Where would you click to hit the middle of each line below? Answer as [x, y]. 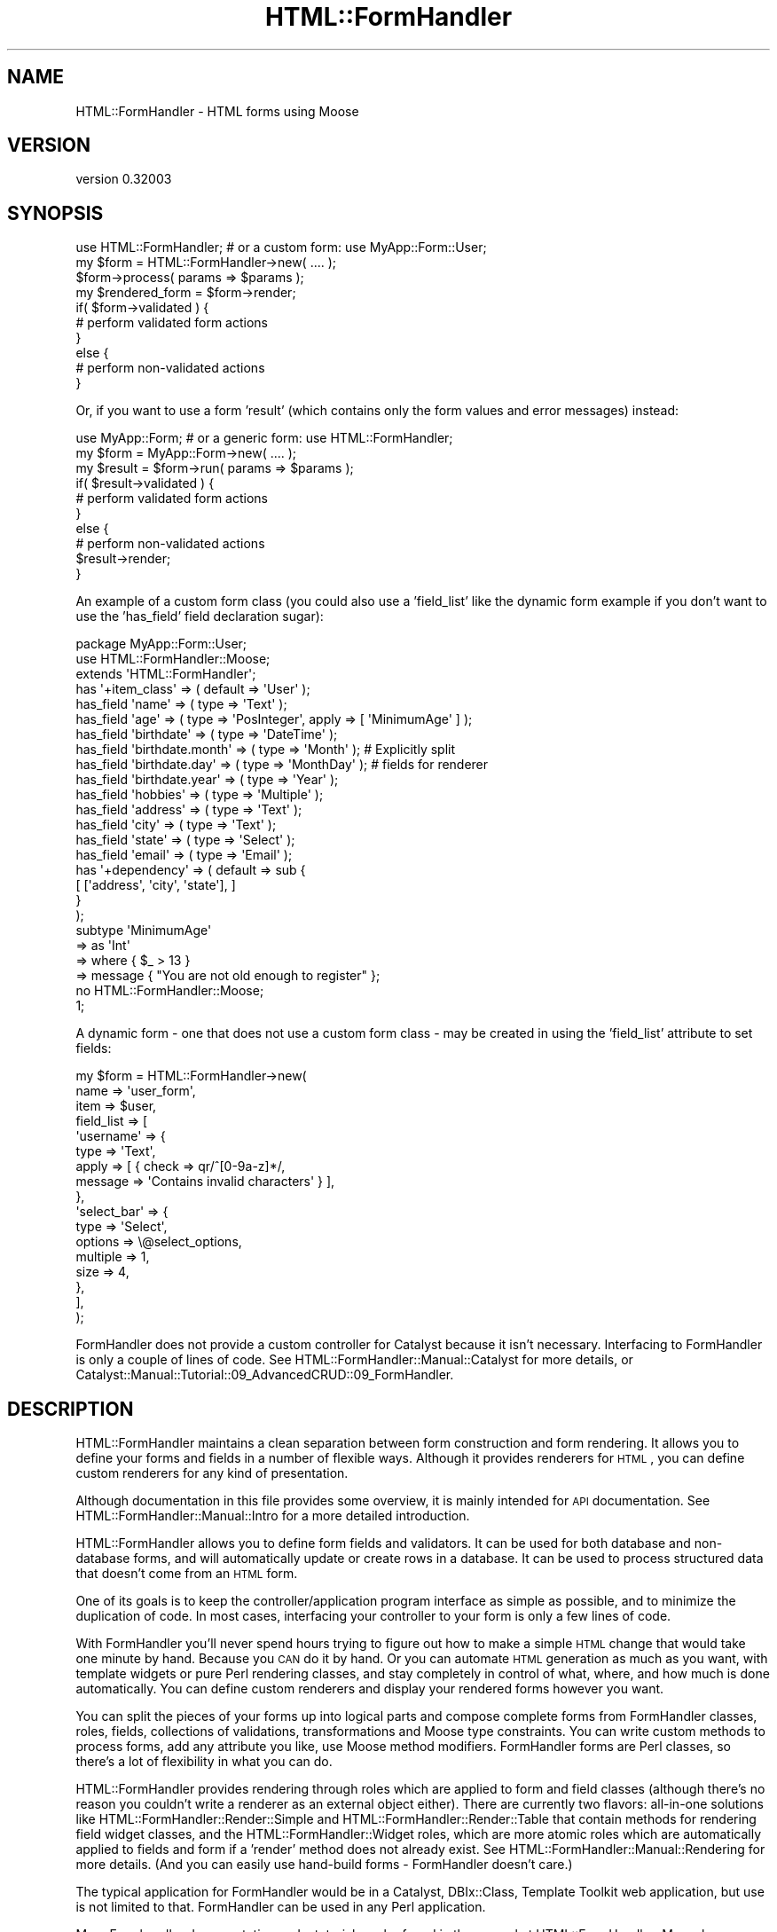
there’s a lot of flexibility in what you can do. [204, 1762]
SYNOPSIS [55, 213]
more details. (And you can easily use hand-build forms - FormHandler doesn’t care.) [324, 1865]
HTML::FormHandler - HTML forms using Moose [217, 111]
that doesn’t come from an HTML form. [187, 1574]
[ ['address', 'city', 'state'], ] [156, 885]
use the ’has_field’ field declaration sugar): [200, 617]
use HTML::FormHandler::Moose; [173, 659]
